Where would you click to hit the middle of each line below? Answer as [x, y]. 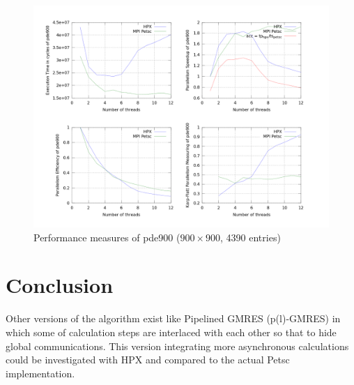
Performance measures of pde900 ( [107, 237]
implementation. [40, 373]
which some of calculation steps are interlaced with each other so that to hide [171, 332]
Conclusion [60, 285]
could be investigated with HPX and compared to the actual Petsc [148, 360]
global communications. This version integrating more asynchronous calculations [177, 346]
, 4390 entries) [251, 237]
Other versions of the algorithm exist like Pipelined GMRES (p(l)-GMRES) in [173, 318]
